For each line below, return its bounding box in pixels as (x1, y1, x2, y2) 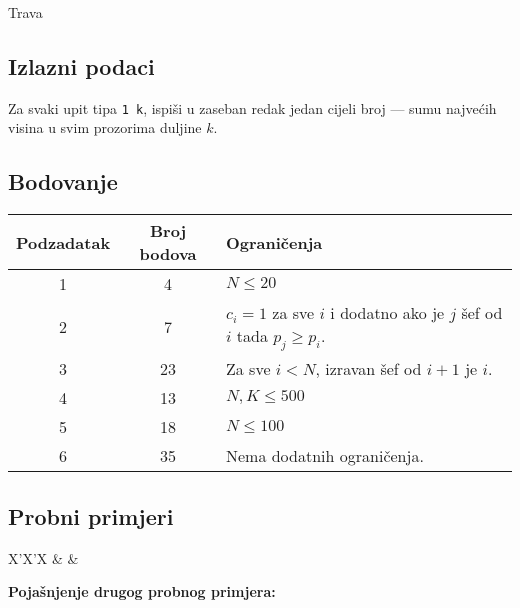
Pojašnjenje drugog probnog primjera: (8, 581, 276, 602)
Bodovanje (8, 166, 118, 197)
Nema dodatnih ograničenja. (225, 444, 424, 468)
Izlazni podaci (8, 50, 155, 81)
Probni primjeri (8, 500, 174, 531)
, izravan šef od (315, 357, 422, 381)
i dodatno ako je (330, 301, 445, 325)
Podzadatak (16, 230, 111, 254)
